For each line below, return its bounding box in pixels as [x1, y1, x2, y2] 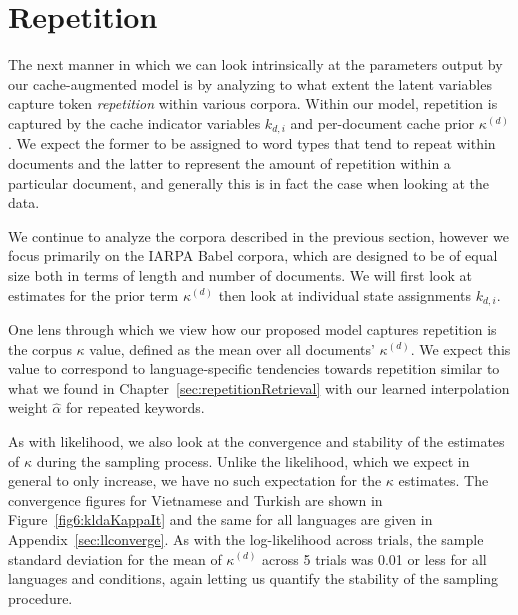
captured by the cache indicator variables [8, 112, 261, 133]
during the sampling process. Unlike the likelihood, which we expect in [36, 450, 470, 471]
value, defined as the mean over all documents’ [89, 338, 375, 359]
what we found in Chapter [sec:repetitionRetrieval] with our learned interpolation [8, 377, 510, 398]
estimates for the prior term [8, 284, 179, 305]
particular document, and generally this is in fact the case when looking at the [8, 172, 490, 193]
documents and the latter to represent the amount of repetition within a [8, 152, 451, 173]
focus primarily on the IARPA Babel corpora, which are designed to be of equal [8, 245, 498, 266]
